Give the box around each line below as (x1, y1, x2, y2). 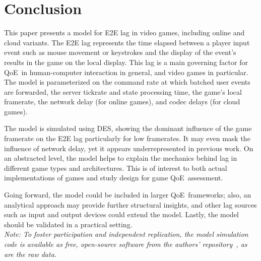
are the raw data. (4, 248, 57, 259)
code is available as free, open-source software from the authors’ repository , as (4, 239, 247, 249)
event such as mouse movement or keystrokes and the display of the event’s (4, 47, 236, 57)
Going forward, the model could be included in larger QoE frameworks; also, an (4, 189, 251, 200)
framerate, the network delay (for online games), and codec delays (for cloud (4, 96, 240, 107)
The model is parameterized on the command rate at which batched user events (4, 77, 250, 87)
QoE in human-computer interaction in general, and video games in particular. (4, 67, 248, 77)
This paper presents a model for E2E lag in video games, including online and (4, 27, 245, 38)
